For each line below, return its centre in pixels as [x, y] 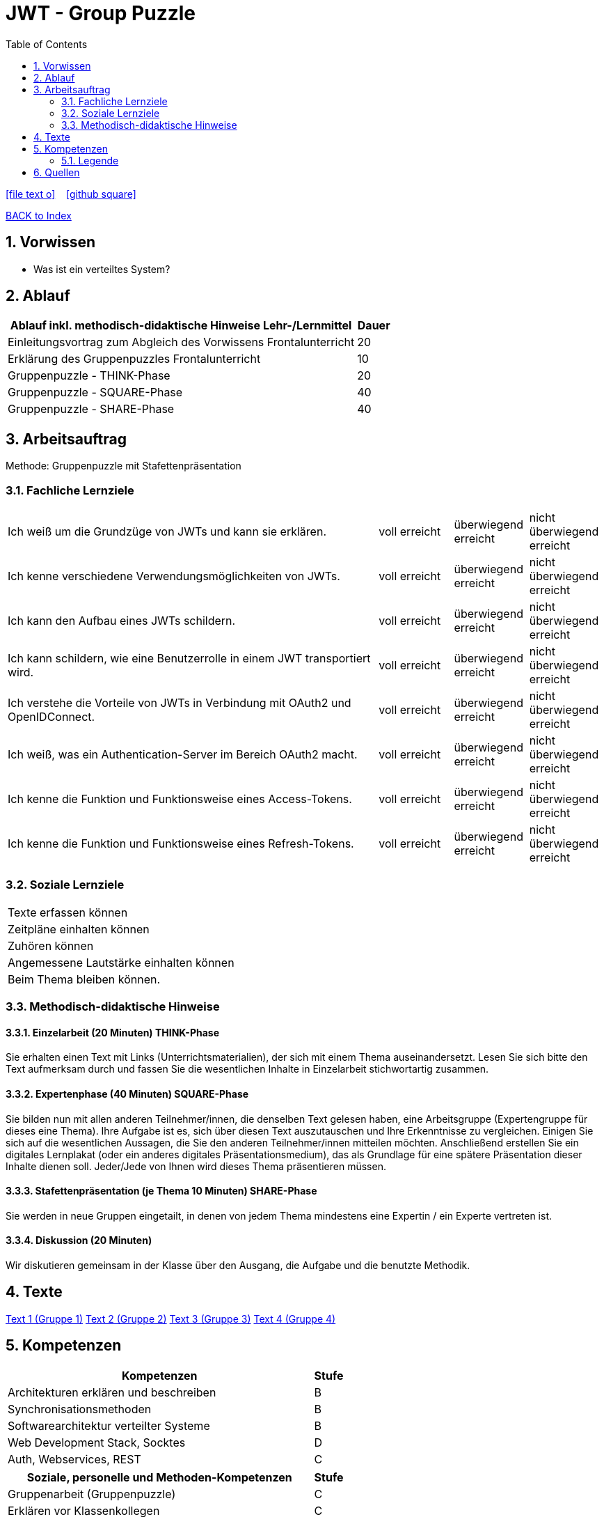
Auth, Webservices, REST [74, 1459]
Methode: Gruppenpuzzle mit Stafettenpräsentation [124, 466]
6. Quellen [57, 172]
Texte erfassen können [68, 912]
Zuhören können [51, 946]
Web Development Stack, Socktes [97, 1442]
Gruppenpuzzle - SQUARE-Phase [95, 392]
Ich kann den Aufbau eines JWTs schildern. [122, 621]
